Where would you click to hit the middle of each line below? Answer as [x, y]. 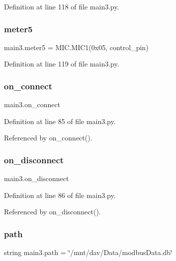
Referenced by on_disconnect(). [52, 212]
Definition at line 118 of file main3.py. [62, 6]
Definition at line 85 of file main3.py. [60, 121]
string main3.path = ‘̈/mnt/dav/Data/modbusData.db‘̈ [88, 252]
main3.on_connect [32, 104]
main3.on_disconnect [37, 178]
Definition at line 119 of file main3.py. [62, 64]
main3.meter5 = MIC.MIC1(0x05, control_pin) [76, 47]
